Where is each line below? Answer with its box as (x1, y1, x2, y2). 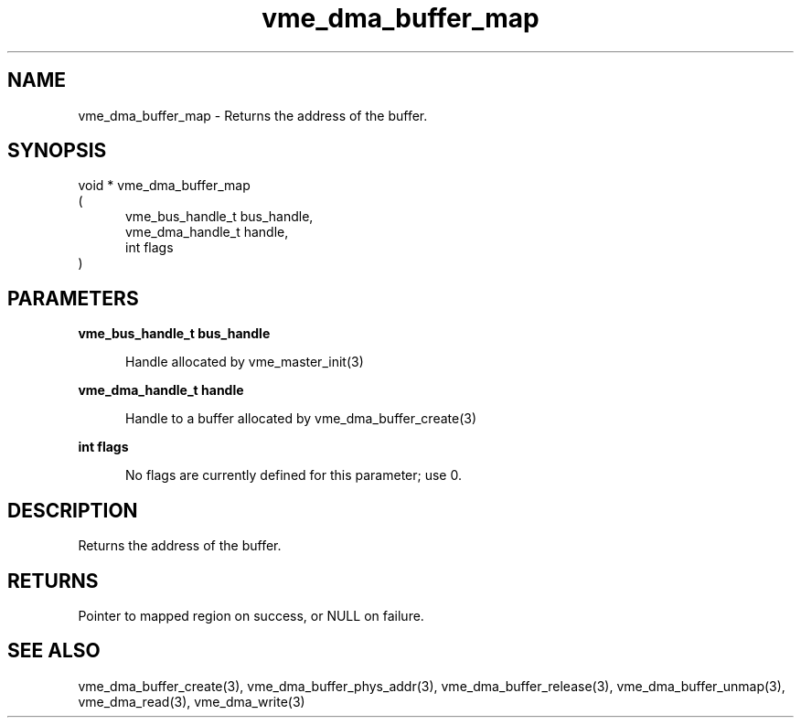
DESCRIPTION (7, 498, 138, 522)
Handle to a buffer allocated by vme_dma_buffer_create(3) (125, 410, 477, 427)
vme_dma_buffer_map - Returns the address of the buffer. (78, 107, 428, 123)
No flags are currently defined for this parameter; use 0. (125, 467, 462, 484)
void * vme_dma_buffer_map (78, 177, 251, 194)
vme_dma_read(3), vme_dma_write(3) (78, 693, 305, 709)
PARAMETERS (7, 286, 139, 310)
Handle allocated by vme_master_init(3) (125, 354, 364, 370)
